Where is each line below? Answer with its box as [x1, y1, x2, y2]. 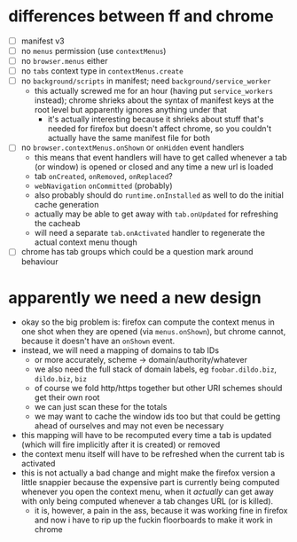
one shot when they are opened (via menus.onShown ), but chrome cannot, [20, 326, 286, 337]
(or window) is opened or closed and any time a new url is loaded [34, 161, 274, 172]
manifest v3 [20, 35, 65, 46]
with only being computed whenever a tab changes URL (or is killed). [20, 496, 274, 507]
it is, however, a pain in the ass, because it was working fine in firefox [34, 506, 288, 516]
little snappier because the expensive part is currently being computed [20, 477, 280, 488]
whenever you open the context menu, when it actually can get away [20, 486, 274, 498]
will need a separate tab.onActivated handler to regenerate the [34, 228, 265, 239]
